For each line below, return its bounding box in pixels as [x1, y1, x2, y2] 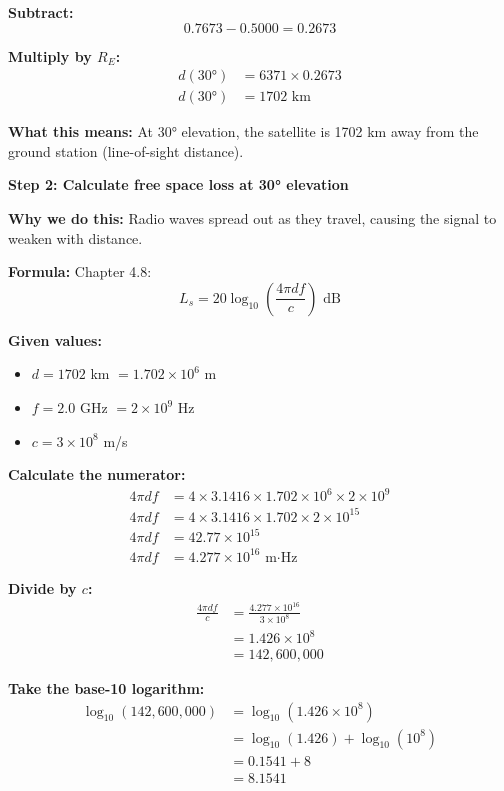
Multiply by [8, 45, 92, 66]
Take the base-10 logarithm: [8, 678, 205, 699]
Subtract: [8, 2, 74, 22]
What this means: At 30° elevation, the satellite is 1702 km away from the [8, 121, 479, 142]
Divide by [8, 577, 77, 598]
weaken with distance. [8, 227, 143, 248]
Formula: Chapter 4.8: [8, 261, 152, 282]
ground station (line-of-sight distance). [8, 140, 244, 161]
